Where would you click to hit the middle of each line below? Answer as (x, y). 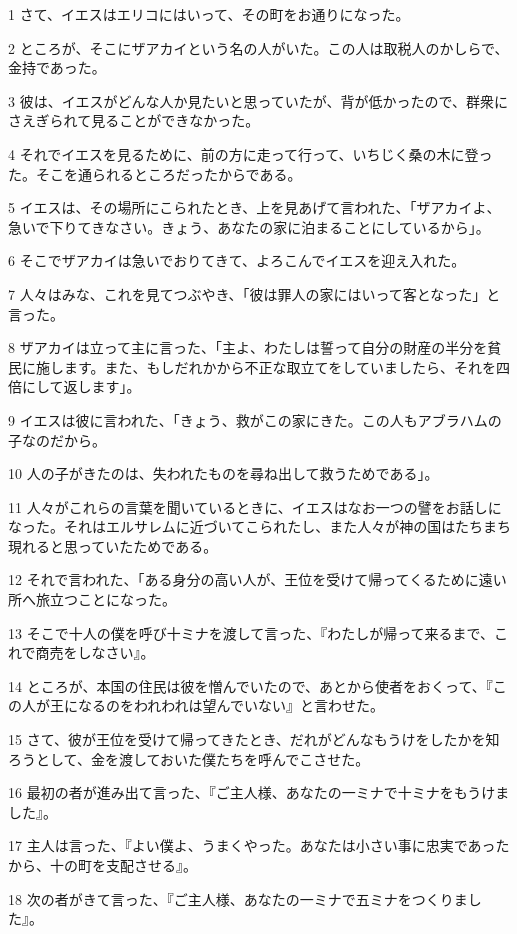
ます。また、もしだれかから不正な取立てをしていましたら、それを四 (286, 366)
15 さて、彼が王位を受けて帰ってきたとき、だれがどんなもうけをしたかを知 (254, 739)
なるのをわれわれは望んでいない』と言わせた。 (230, 705)
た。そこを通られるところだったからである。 (155, 173)
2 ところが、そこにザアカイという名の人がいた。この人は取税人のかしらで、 (258, 47)
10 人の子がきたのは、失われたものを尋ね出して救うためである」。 (223, 473)
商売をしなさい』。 (95, 652)
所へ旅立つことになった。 (92, 599)
